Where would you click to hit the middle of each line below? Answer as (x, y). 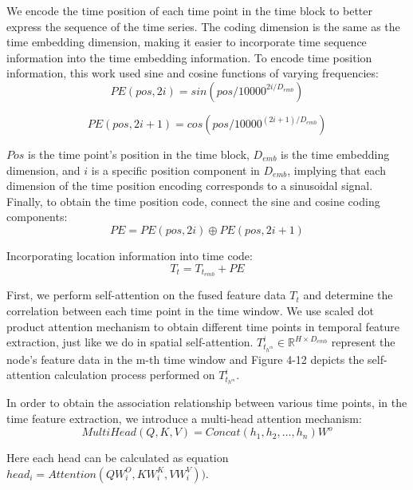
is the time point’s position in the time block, (139, 154)
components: (37, 217)
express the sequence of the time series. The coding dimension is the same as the (203, 26)
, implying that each (336, 170)
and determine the (348, 295)
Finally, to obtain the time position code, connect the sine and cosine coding (193, 201)
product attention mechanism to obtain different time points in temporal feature (203, 326)
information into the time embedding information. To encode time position (189, 57)
